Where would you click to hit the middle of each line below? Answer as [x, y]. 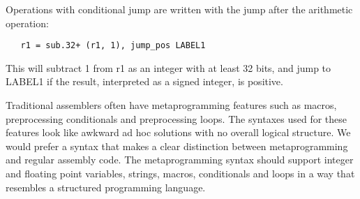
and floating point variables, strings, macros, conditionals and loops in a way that [180, 173]
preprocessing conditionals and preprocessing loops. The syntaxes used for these [177, 118]
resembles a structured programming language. [106, 187]
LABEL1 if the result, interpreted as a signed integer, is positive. [144, 81]
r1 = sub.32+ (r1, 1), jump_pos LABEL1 [113, 46]
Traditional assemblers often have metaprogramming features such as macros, [171, 105]
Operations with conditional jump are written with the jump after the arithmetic [179, 9]
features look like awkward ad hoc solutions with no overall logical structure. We [178, 132]
